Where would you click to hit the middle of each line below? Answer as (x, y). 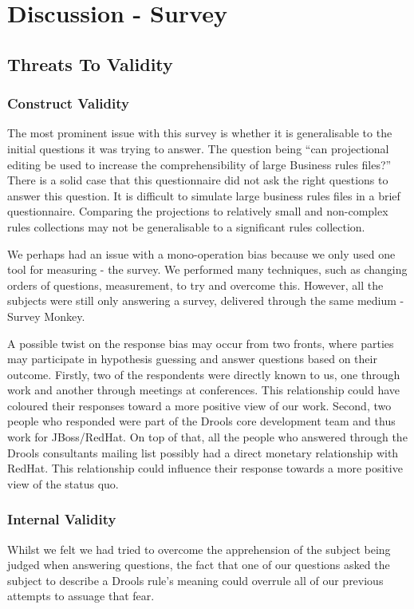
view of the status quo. (63, 483)
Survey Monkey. (46, 316)
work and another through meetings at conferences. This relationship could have (204, 390)
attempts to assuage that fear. (81, 596)
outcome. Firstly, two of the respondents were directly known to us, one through (204, 374)
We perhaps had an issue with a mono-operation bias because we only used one (201, 253)
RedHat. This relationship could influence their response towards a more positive (205, 468)
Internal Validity (62, 519)
